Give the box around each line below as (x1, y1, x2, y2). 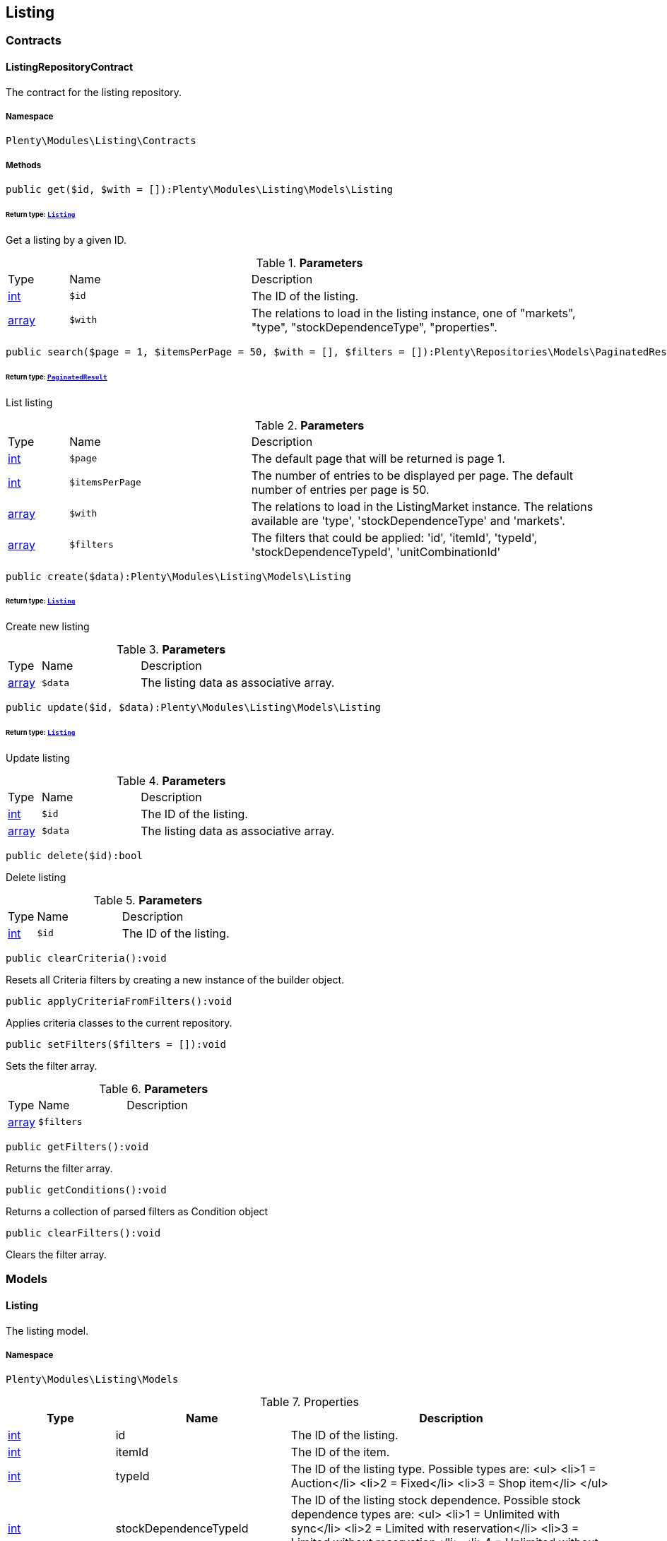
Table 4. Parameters (116, 773, 226, 788)
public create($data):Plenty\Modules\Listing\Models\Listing (6, 570, 351, 582)
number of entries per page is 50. (251, 482, 430, 497)
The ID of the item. (290, 1445, 390, 1460)
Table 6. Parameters (99, 1081, 208, 1096)
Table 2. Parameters (254, 418, 365, 432)
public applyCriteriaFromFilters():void (6, 995, 232, 1007)
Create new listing (6, 620, 90, 633)
